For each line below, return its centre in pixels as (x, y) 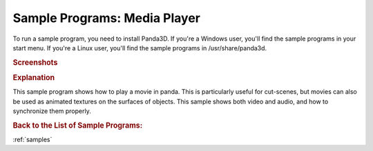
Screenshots (35, 62)
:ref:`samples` (32, 140)
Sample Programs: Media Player (106, 18)
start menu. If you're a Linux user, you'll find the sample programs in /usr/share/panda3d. (140, 48)
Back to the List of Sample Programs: (78, 125)
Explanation (34, 77)
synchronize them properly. (52, 111)
